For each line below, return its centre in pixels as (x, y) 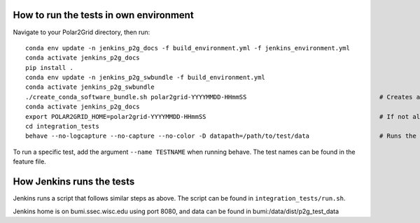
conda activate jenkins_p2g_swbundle (90, 87)
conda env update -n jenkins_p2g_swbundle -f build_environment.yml (145, 78)
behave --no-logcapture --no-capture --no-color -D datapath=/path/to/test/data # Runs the (221, 136)
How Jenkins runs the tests (74, 182)
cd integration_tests (62, 127)
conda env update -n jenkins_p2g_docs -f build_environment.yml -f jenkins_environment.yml (188, 48)
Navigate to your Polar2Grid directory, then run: (82, 32)
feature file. (30, 161)
